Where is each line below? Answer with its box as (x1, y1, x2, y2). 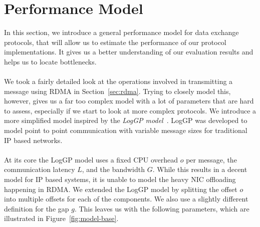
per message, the (186, 154, 237, 164)
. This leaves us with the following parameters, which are (74, 203, 249, 213)
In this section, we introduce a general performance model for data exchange (4, 27, 239, 37)
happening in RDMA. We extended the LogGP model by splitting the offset (4, 183, 237, 194)
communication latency (4, 164, 75, 174)
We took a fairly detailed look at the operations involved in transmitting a (4, 76, 233, 86)
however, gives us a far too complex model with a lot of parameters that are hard (4, 95, 254, 106)
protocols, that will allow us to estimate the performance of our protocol (4, 36, 226, 47)
